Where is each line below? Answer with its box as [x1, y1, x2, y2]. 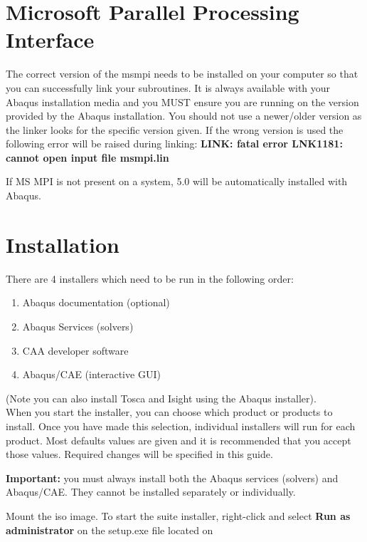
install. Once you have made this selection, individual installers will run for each [6, 418, 356, 433]
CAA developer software [22, 343, 129, 358]
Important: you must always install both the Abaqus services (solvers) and [6, 470, 339, 485]
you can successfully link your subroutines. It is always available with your [6, 80, 331, 95]
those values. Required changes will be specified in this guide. [6, 447, 273, 462]
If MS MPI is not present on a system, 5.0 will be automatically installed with [6, 174, 348, 189]
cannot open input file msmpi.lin [6, 150, 169, 165]
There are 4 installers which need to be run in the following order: [6, 271, 294, 286]
